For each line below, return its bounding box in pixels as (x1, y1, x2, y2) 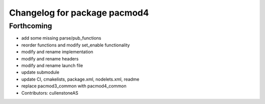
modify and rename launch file (21, 62, 83, 68)
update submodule (21, 69, 60, 75)
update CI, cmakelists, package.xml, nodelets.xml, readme (21, 76, 139, 82)
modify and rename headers (21, 56, 79, 62)
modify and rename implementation (21, 49, 93, 55)
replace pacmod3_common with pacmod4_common (21, 83, 127, 89)
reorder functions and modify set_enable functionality (21, 42, 130, 48)
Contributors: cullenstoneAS (21, 90, 79, 96)
